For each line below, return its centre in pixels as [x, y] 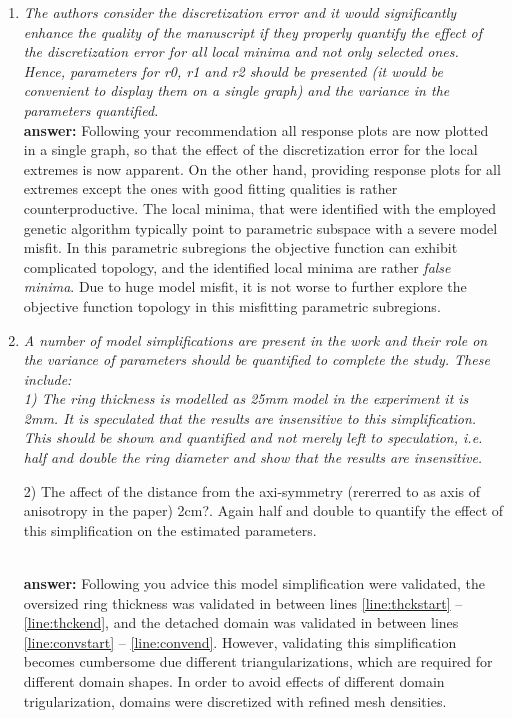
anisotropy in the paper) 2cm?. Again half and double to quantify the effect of [263, 510]
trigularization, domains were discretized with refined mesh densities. [235, 700]
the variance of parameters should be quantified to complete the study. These [256, 359]
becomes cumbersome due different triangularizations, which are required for [258, 661]
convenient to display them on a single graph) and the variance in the [236, 90]
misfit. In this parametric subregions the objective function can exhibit [240, 247]
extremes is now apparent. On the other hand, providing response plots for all [262, 168]
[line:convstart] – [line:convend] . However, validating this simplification [240, 641]
